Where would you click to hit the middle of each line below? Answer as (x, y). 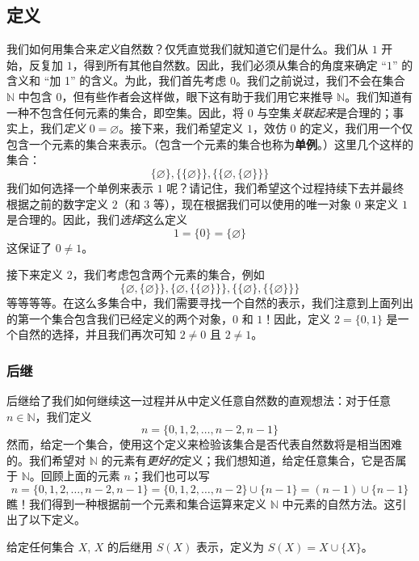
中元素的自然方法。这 (339, 503)
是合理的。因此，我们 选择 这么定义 (97, 219)
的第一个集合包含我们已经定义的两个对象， (119, 318)
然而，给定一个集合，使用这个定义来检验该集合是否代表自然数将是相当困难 (204, 444)
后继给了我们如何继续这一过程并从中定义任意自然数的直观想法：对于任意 (199, 400)
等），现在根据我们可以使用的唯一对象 (253, 203)
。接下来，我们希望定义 (181, 128)
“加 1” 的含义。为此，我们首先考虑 (135, 80)
